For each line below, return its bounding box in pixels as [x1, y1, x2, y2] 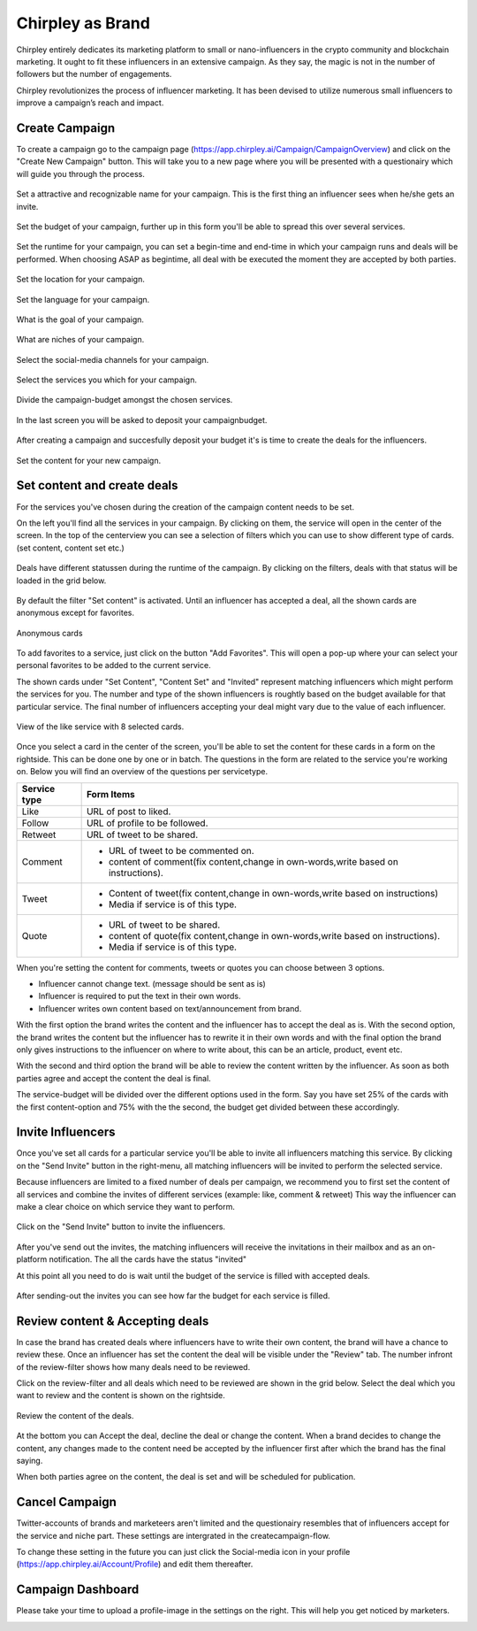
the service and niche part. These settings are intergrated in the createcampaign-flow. [16, 1530, 331, 1541]
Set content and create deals [16, 478, 178, 493]
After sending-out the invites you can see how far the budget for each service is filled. [16, 1290, 330, 1301]
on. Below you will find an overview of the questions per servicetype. [16, 766, 269, 777]
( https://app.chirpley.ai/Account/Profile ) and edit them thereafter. [16, 1558, 254, 1570]
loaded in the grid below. [16, 575, 107, 586]
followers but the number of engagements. [16, 69, 172, 80]
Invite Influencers [16, 1125, 116, 1140]
